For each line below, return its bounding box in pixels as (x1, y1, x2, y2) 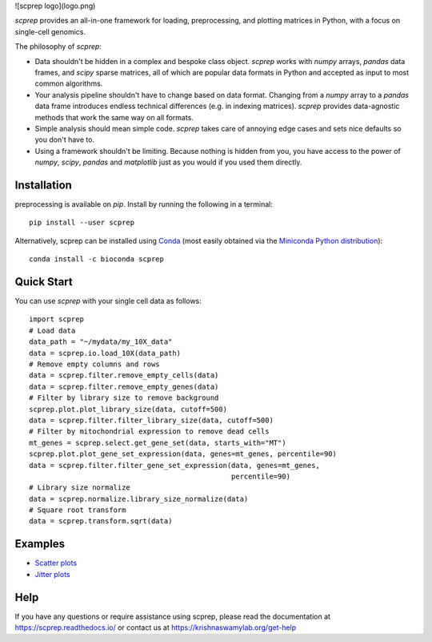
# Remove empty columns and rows (29, 360, 160, 369)
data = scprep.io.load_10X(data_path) (29, 349, 182, 357)
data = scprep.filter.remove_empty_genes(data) (29, 382, 219, 391)
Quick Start (14, 275, 73, 289)
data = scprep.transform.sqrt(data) (29, 517, 173, 526)
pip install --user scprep (29, 218, 135, 228)
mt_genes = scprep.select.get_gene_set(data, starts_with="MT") (29, 438, 287, 447)
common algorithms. (34, 79, 103, 88)
